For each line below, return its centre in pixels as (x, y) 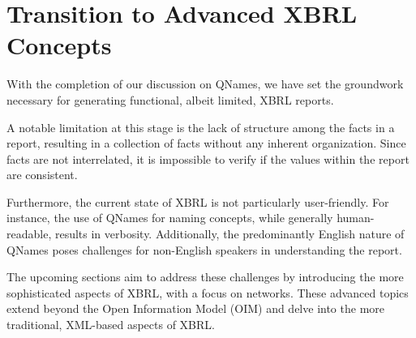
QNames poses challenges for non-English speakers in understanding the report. (204, 249)
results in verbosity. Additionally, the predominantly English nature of (229, 234)
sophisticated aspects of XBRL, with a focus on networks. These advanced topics (208, 292)
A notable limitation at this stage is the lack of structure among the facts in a (201, 127)
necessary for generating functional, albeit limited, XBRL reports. (170, 99)
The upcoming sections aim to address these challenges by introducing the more (205, 277)
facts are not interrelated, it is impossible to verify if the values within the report (208, 158)
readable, (29, 234)
